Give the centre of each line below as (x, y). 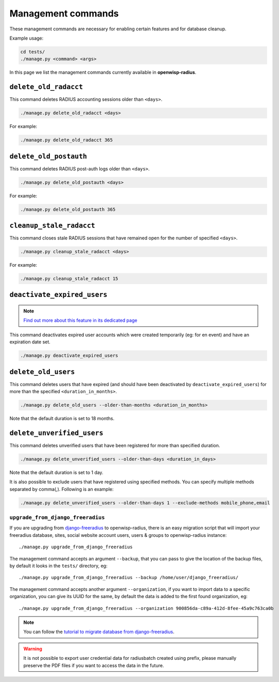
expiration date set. (30, 342)
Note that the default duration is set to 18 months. (62, 418)
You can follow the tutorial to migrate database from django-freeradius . (99, 632)
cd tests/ (33, 52)
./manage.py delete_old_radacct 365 (67, 140)
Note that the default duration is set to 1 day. (56, 472)
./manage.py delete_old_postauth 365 (68, 209)
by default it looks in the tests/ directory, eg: (58, 566)
